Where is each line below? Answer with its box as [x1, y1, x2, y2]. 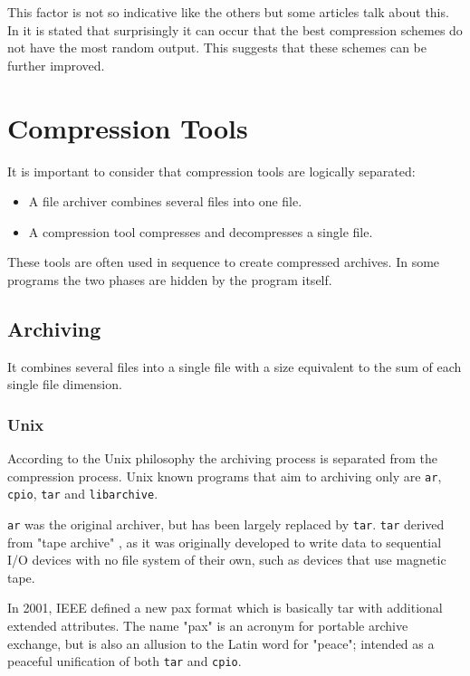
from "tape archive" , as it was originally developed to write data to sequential [7, 532, 442, 551]
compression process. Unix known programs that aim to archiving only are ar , [7, 466, 442, 485]
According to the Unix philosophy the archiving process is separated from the [7, 449, 438, 468]
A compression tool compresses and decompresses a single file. [28, 222, 373, 241]
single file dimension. [7, 375, 122, 394]
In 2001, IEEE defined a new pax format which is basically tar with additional [7, 598, 443, 617]
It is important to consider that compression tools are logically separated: [7, 161, 416, 180]
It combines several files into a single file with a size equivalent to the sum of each [7, 357, 462, 376]
